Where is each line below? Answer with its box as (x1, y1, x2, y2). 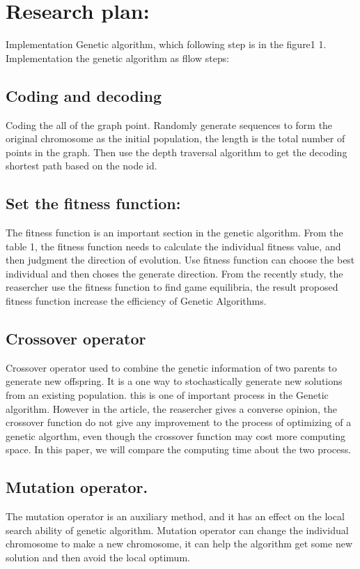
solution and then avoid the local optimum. (6, 550, 190, 564)
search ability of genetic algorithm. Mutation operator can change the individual (6, 522, 349, 537)
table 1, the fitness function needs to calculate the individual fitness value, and (6, 238, 341, 253)
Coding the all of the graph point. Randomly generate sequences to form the (6, 117, 333, 132)
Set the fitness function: (6, 192, 181, 214)
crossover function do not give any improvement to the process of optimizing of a (6, 415, 352, 430)
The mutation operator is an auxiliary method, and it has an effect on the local (6, 509, 345, 524)
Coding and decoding (6, 84, 162, 106)
